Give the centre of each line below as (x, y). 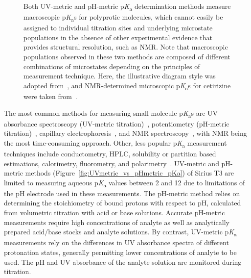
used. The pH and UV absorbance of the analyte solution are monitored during (123, 262)
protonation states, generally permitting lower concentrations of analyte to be (120, 252)
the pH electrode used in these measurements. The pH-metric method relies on (122, 193)
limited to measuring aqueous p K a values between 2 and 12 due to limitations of (125, 183)
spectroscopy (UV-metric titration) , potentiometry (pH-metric (134, 123)
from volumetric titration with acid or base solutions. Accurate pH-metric (114, 213)
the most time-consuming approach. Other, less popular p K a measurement (115, 143)
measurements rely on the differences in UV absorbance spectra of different (116, 242)
